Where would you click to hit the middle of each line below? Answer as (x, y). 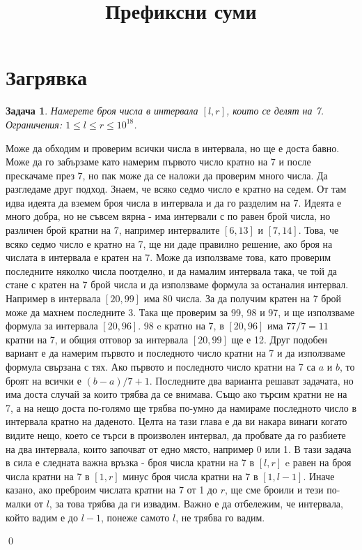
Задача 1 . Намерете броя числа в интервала (102, 111)
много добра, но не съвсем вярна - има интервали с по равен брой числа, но (168, 216)
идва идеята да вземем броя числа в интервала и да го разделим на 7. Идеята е (174, 202)
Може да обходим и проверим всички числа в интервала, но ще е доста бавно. (173, 148)
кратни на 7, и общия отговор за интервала (97, 339)
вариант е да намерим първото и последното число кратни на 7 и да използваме (175, 353)
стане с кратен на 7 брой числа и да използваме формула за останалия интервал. (177, 284)
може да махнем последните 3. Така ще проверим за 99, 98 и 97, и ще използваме (180, 312)
